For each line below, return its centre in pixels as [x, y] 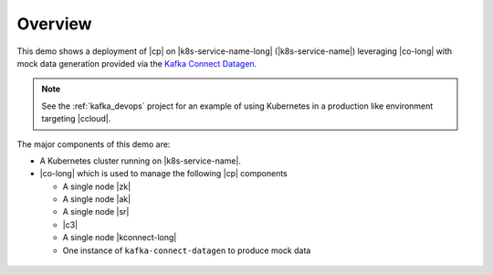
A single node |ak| [97, 199]
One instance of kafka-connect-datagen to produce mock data [187, 250]
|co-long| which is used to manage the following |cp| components [163, 174]
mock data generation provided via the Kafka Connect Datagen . [137, 63]
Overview [54, 24]
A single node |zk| [97, 186]
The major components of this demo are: [94, 144]
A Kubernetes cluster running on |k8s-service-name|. [141, 161]
